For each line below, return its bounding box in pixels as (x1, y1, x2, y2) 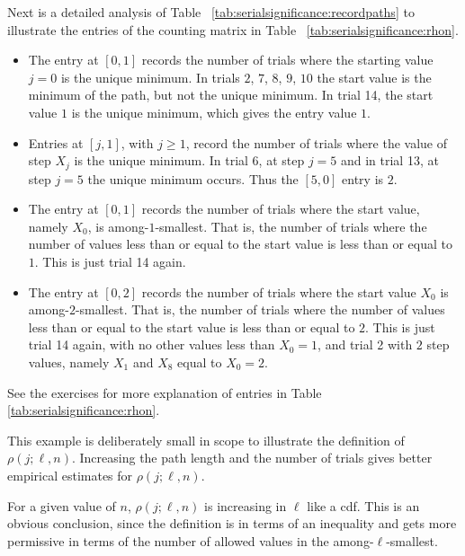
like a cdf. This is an (307, 496, 420, 515)
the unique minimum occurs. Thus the (87, 169, 299, 188)
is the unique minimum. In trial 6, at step (74, 151, 305, 170)
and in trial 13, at (340, 151, 439, 170)
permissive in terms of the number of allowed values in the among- (7, 531, 374, 550)
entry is (342, 169, 384, 188)
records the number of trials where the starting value (141, 50, 434, 69)
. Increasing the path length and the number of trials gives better (71, 448, 433, 467)
